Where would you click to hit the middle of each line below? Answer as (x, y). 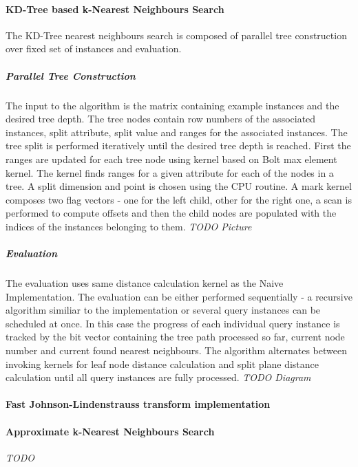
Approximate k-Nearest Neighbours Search (110, 431)
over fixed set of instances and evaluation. (94, 48)
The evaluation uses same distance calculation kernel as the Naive (145, 283)
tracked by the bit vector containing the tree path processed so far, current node (175, 337)
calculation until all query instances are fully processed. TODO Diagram (158, 377)
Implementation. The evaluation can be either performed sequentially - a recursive (179, 296)
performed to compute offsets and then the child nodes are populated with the (171, 213)
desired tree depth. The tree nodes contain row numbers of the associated (161, 119)
